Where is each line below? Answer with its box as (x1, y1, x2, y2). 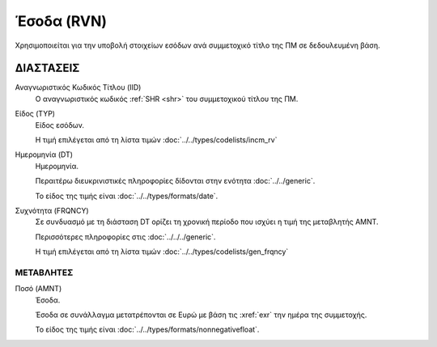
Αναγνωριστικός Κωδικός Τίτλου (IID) (15, 83, 142, 92)
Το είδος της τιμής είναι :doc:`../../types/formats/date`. (35, 191, 218, 201)
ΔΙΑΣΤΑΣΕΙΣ (15, 61, 80, 75)
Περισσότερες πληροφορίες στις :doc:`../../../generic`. (35, 231, 216, 242)
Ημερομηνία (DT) (15, 150, 73, 159)
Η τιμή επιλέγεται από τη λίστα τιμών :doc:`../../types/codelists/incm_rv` (35, 135, 278, 145)
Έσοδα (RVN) (15, 12, 108, 30)
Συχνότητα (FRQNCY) (15, 205, 89, 215)
